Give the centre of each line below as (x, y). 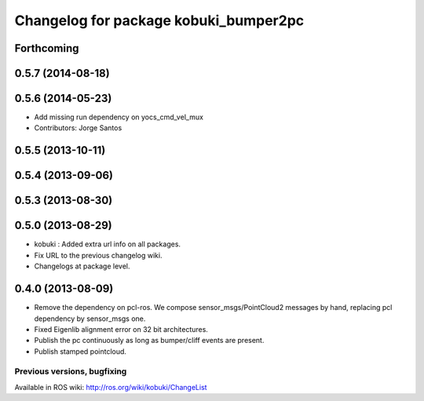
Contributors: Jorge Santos (78, 128)
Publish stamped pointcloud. (80, 351)
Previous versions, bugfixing (71, 371)
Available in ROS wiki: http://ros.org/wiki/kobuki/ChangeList (111, 387)
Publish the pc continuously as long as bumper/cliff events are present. (149, 341)
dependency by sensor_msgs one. (90, 319)
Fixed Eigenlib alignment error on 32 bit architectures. (121, 329)
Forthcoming (47, 48)
